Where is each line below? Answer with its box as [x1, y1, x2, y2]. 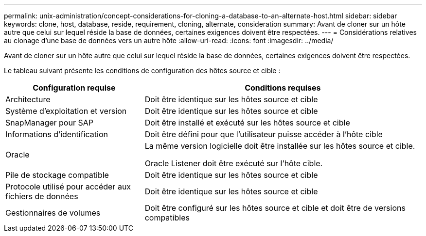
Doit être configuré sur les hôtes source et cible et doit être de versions [144, 203, 406, 213]
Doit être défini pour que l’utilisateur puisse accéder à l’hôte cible [144, 129, 383, 139]
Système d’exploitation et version [5, 106, 127, 116]
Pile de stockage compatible [5, 170, 109, 180]
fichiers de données [5, 191, 78, 201]
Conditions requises [245, 83, 321, 93]
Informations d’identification [5, 129, 108, 139]
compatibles [144, 213, 190, 222]
